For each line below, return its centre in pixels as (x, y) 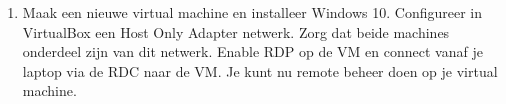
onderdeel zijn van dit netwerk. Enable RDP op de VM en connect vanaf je (252, 51)
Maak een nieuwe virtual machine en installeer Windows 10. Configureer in (252, 12)
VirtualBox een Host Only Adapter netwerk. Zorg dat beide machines (236, 31)
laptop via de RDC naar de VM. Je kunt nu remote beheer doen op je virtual (260, 70)
